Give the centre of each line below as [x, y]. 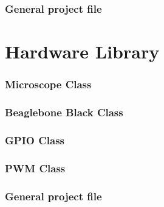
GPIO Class [35, 140]
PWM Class [35, 168]
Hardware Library [82, 51]
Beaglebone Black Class [64, 112]
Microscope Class [48, 84]
